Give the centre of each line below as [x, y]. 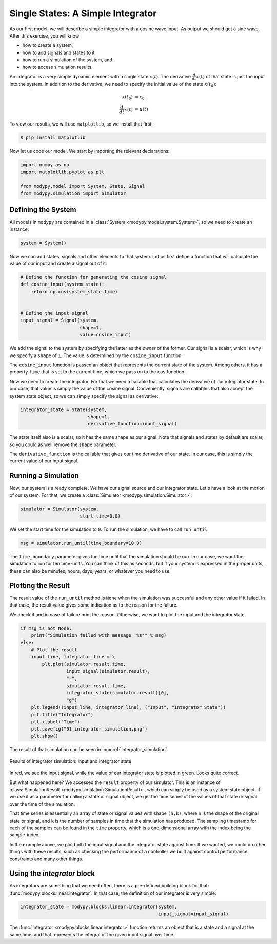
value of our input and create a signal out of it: [58, 264]
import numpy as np [45, 165]
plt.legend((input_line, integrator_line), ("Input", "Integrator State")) [128, 707]
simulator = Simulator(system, [60, 509]
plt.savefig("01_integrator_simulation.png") [89, 729]
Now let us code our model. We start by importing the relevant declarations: [90, 151]
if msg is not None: [46, 628]
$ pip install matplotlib [53, 138]
